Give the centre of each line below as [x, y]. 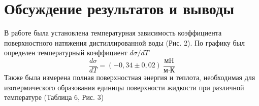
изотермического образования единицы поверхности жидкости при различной [124, 87]
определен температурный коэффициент [66, 52]
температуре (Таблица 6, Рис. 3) [54, 97]
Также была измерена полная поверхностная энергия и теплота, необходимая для [130, 77]
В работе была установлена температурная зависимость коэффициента [113, 33]
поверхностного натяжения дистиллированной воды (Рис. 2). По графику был [125, 42]
